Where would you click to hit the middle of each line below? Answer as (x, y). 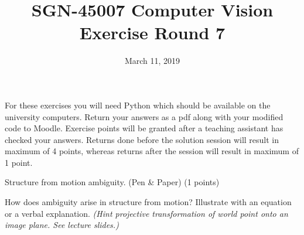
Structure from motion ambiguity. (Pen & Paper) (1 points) (112, 182)
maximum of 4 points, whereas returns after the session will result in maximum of (152, 151)
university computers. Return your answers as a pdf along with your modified (144, 116)
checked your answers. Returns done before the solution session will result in (142, 139)
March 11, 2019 (152, 61)
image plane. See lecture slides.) (62, 225)
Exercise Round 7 (152, 33)
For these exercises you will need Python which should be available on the (138, 105)
